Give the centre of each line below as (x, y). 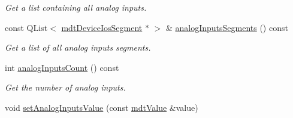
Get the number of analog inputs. (65, 87)
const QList (26, 27)
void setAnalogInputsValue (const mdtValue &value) (102, 107)
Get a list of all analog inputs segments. (78, 47)
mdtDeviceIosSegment (102, 27)
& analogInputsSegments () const (227, 27)
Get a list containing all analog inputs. (76, 7)
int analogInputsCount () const (62, 67)
